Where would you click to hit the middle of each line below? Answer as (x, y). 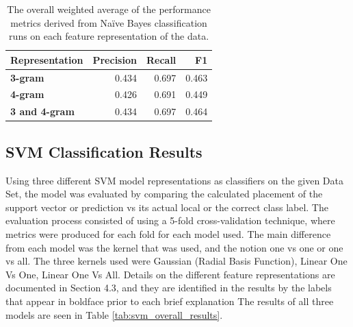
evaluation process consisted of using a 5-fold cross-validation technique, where (170, 220)
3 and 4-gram (42, 111)
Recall (161, 59)
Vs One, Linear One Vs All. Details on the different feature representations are (170, 274)
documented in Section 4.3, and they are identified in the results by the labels (169, 288)
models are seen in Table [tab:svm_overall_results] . (114, 314)
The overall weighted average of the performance (109, 9)
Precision (115, 59)
